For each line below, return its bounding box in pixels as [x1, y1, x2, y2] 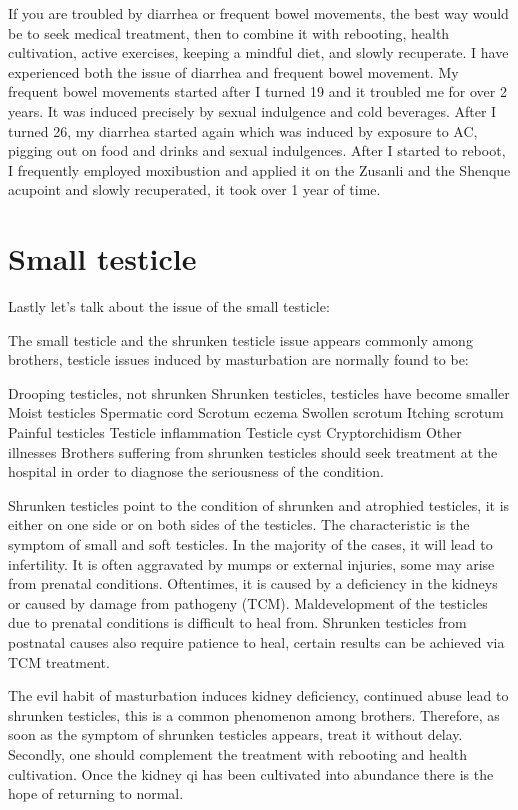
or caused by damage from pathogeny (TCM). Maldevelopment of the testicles [8, 592, 488, 613]
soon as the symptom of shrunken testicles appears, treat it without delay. [8, 724, 463, 745]
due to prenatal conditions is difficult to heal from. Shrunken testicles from [8, 612, 467, 633]
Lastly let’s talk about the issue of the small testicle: [8, 296, 330, 317]
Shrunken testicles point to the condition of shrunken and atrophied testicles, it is [8, 494, 510, 515]
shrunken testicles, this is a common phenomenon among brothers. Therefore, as [8, 704, 500, 725]
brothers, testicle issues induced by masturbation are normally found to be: [8, 349, 469, 370]
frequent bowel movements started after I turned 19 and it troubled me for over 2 [8, 81, 507, 102]
